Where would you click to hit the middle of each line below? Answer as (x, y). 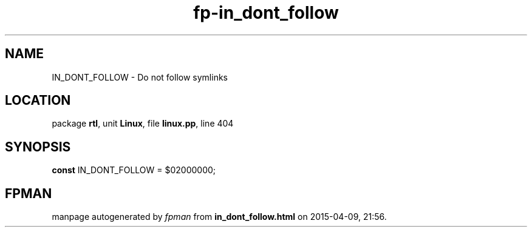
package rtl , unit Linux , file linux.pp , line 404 (143, 124)
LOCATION (38, 101)
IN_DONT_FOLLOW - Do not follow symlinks (140, 77)
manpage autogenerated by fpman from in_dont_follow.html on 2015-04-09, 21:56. (219, 217)
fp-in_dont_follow (266, 13)
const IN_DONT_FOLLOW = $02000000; (134, 170)
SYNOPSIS (38, 147)
